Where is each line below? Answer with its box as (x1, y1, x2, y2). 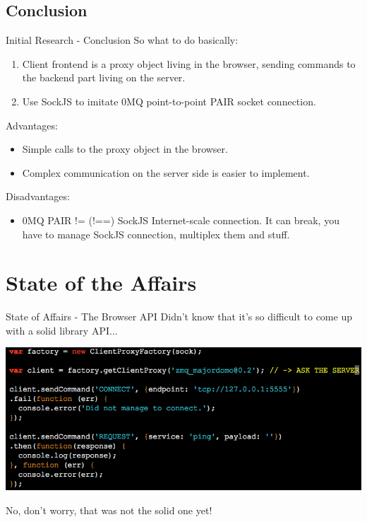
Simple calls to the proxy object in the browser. (22, 141, 228, 156)
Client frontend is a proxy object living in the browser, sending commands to (22, 56, 356, 71)
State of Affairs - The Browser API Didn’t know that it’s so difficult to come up (6, 309, 352, 324)
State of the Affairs (6, 268, 197, 297)
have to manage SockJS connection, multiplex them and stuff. (22, 226, 290, 241)
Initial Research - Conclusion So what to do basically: (6, 33, 239, 47)
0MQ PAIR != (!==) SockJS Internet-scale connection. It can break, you (22, 212, 339, 227)
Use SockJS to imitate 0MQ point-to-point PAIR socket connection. (22, 93, 316, 108)
